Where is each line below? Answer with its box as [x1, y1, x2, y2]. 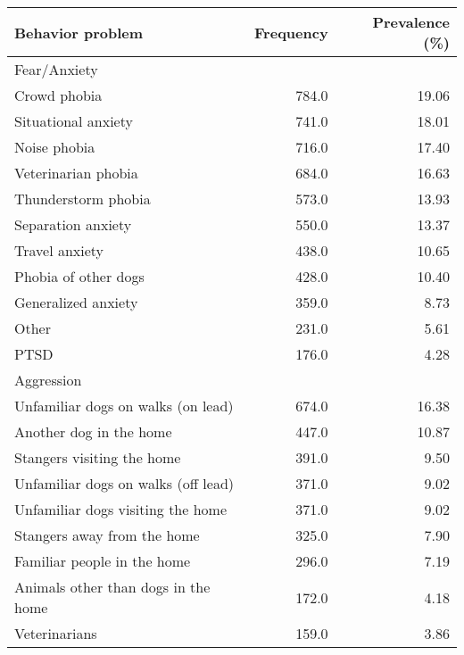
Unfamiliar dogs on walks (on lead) [14, 395, 234, 416]
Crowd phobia [14, 85, 103, 105]
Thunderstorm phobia [14, 188, 151, 209]
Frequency [254, 21, 328, 43]
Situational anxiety [14, 111, 133, 131]
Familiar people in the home [14, 551, 191, 571]
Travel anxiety [14, 240, 104, 261]
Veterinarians [14, 623, 97, 643]
